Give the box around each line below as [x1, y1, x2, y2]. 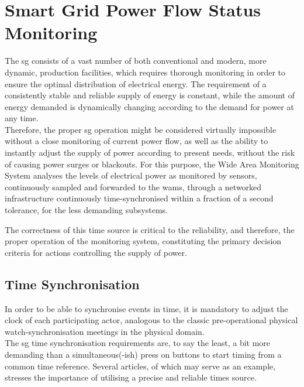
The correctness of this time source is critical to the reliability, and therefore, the [5, 223, 295, 235]
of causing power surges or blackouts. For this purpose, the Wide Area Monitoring [5, 157, 299, 170]
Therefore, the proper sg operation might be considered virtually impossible [5, 123, 277, 135]
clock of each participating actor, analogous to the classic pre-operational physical [5, 314, 298, 326]
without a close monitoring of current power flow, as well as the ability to [5, 135, 268, 147]
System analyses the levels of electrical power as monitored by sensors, [5, 169, 257, 181]
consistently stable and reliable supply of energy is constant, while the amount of [5, 89, 295, 101]
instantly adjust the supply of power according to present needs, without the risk [5, 146, 295, 159]
